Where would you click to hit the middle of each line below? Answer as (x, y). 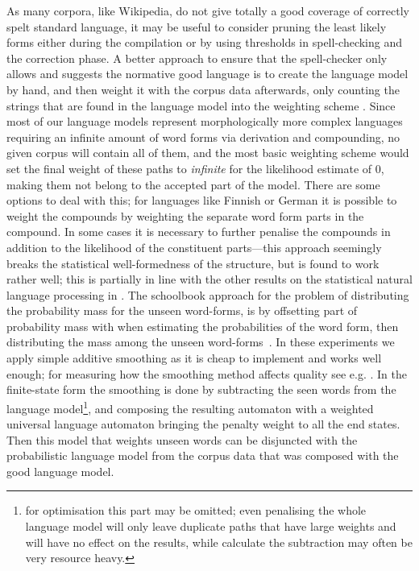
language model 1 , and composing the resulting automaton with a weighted (190, 407)
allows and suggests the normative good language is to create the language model (207, 74)
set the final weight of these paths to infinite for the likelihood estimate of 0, (195, 168)
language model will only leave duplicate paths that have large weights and (211, 526)
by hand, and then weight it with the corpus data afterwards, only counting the (203, 89)
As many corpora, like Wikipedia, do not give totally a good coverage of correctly (208, 10)
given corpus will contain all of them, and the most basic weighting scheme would (208, 153)
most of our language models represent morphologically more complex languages (205, 121)
